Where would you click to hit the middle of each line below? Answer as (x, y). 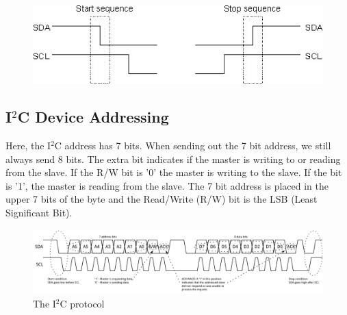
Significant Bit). (39, 213)
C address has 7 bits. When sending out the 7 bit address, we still (193, 146)
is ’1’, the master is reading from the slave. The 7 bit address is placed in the (167, 185)
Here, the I (28, 146)
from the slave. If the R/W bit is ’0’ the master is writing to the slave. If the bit (174, 172)
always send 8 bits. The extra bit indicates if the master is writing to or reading (173, 159)
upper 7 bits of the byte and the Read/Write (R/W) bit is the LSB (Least (162, 199)
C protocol (82, 303)
